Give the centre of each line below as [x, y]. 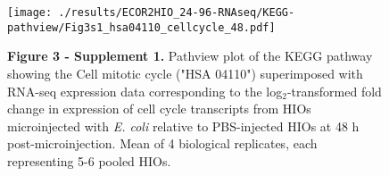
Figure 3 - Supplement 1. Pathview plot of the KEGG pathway [190, 56]
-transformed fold [334, 91]
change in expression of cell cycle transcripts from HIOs [159, 109]
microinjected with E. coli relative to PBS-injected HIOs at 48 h [183, 126]
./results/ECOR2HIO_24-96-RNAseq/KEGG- [177, 13]
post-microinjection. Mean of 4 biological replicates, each [162, 143]
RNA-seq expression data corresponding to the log [145, 91]
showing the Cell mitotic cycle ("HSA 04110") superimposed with [185, 73]
